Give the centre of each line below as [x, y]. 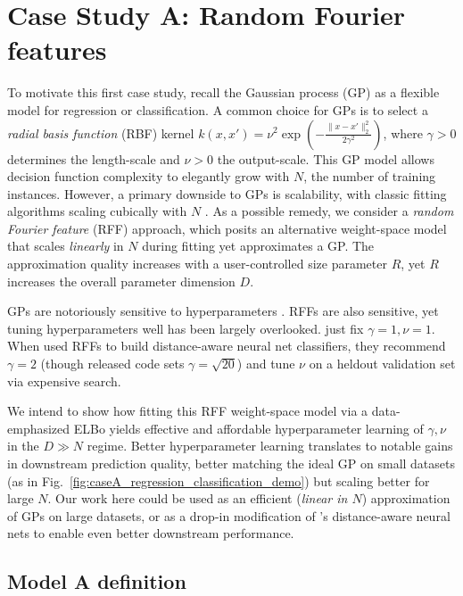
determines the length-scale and [94, 158]
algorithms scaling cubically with [97, 211]
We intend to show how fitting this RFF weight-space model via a [188, 411]
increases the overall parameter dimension [121, 281]
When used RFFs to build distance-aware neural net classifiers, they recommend [227, 346]
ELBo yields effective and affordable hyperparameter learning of [248, 428]
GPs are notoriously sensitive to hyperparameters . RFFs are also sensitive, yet [223, 311]
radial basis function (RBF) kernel [101, 132]
